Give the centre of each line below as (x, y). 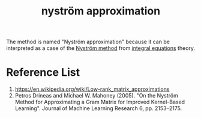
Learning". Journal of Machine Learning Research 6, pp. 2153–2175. (98, 108)
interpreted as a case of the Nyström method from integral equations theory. (101, 48)
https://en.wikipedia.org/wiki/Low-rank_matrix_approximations (92, 89)
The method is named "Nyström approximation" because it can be (88, 42)
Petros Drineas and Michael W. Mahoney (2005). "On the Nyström (96, 96)
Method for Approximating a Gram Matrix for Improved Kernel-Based (100, 102)
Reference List (43, 73)
